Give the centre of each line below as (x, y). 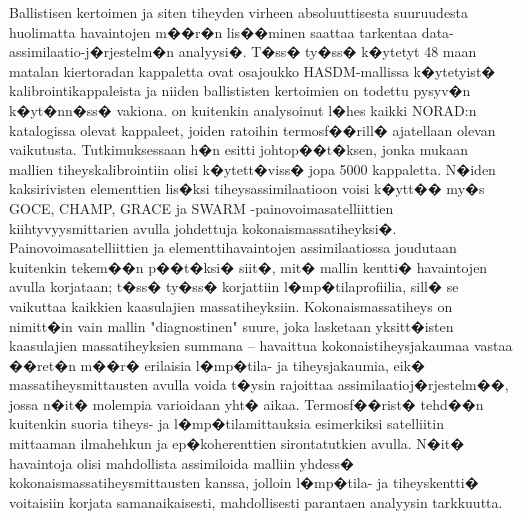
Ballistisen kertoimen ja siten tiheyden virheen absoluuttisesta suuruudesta (239, 12)
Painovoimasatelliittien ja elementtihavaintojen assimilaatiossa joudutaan (233, 247)
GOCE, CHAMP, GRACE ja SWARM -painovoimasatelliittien (201, 207)
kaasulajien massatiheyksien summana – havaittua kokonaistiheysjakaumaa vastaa (261, 345)
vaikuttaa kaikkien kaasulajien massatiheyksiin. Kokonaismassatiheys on (231, 305)
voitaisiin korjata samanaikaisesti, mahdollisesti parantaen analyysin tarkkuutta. (256, 501)
